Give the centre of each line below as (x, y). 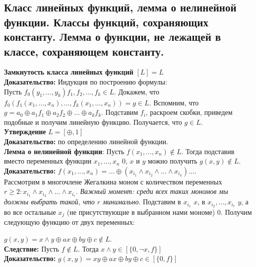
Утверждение (25, 132)
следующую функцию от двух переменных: (69, 222)
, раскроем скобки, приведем (189, 112)
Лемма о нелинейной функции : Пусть (64, 151)
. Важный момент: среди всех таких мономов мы (152, 191)
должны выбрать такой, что (49, 202)
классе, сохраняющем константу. (84, 51)
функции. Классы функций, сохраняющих (106, 22)
